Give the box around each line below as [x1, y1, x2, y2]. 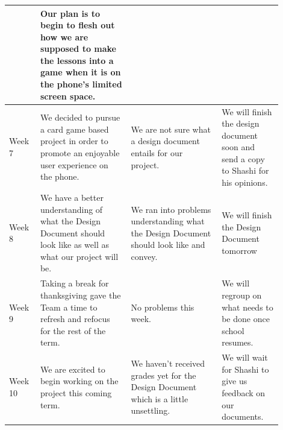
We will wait [222, 351, 268, 364]
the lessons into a [40, 54, 114, 66]
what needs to [222, 300, 273, 313]
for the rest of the [40, 324, 106, 337]
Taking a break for [40, 277, 109, 289]
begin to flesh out [40, 19, 115, 31]
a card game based [40, 122, 109, 135]
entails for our [131, 147, 183, 159]
